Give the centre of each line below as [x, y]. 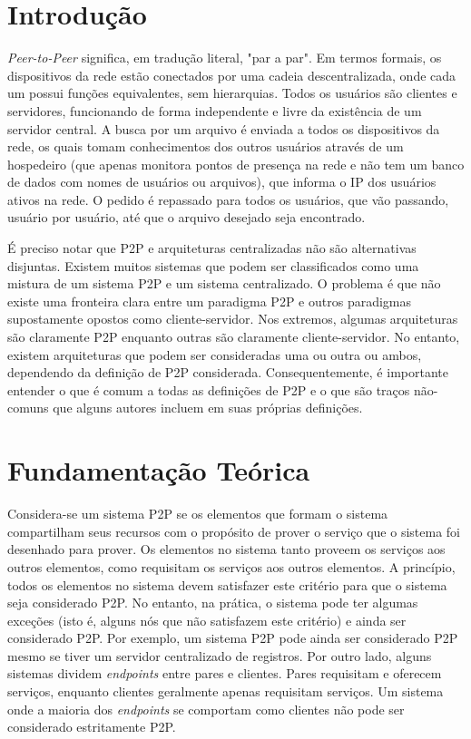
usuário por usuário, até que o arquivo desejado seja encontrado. [186, 217]
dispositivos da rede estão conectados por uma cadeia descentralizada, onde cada [232, 75]
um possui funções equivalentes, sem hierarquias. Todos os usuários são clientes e [232, 93]
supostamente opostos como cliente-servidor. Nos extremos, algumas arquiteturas [233, 319]
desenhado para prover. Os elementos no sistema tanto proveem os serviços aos [226, 549]
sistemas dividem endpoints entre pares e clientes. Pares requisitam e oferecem [225, 673]
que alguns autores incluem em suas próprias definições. [208, 408]
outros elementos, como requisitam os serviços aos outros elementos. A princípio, [231, 566]
